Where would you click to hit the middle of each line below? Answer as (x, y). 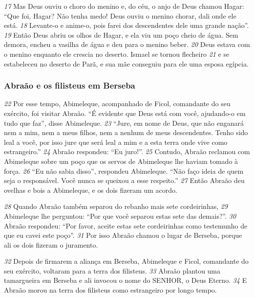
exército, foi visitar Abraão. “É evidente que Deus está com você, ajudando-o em (125, 113)
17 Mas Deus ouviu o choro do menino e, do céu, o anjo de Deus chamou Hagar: (124, 6)
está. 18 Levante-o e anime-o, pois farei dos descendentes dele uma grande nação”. (127, 25)
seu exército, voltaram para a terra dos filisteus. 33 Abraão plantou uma (112, 270)
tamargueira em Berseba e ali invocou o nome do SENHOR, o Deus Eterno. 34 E (126, 280)
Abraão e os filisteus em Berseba (70, 85)
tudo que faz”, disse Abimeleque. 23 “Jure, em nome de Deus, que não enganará (124, 123)
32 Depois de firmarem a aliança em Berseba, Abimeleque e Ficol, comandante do (126, 261)
